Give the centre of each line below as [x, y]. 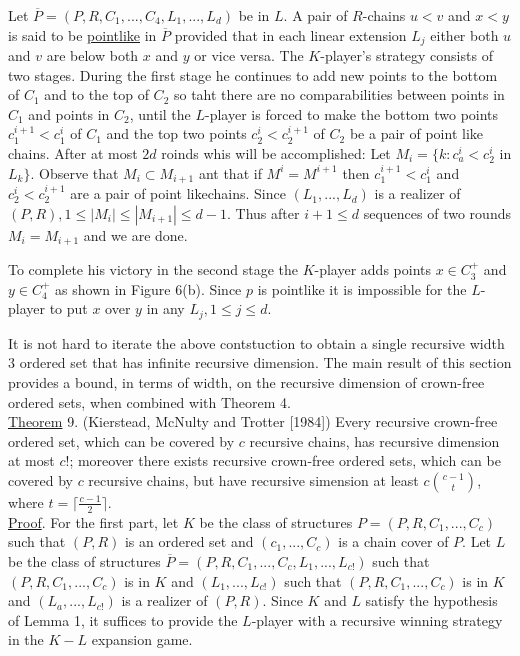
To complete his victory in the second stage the [153, 269]
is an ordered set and [189, 541]
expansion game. [142, 639]
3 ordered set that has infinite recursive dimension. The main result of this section [260, 362]
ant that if [230, 172]
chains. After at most [73, 153]
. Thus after [263, 212]
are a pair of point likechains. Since [178, 193]
